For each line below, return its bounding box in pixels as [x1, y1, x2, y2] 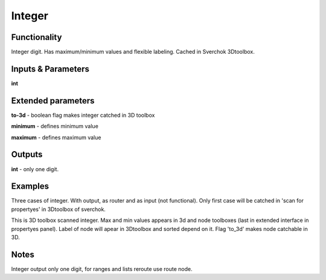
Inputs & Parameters [11, 63, 90, 74]
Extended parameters [11, 96, 95, 106]
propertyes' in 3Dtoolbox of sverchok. [11, 206, 106, 213]
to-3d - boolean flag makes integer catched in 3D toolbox [11, 111, 155, 119]
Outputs [11, 149, 43, 160]
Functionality [11, 32, 62, 42]
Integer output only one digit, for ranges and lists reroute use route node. [11, 265, 193, 272]
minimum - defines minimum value [11, 123, 99, 130]
